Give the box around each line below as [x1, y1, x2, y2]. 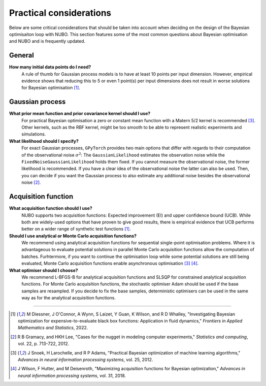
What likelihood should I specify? [9, 138, 79, 144]
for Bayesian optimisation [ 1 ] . [21, 85, 81, 91]
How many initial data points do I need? [9, 64, 91, 70]
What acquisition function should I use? [9, 205, 93, 211]
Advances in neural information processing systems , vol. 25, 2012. [18, 356, 153, 362]
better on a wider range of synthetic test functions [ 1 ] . [21, 226, 131, 232]
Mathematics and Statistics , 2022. [18, 325, 88, 331]
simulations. [21, 131, 46, 137]
